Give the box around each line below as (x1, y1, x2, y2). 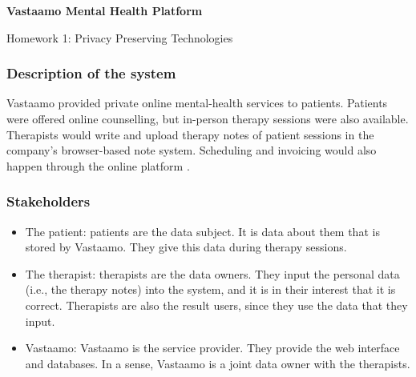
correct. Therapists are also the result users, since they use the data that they (25, 296, 408, 313)
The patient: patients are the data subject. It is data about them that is (25, 223, 380, 239)
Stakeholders (6, 191, 91, 211)
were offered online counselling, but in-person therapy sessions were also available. (6, 110, 409, 126)
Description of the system (6, 63, 176, 83)
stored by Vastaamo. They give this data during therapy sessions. (25, 239, 347, 255)
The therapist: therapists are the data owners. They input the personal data (25, 265, 400, 282)
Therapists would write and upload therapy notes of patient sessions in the (6, 126, 374, 142)
